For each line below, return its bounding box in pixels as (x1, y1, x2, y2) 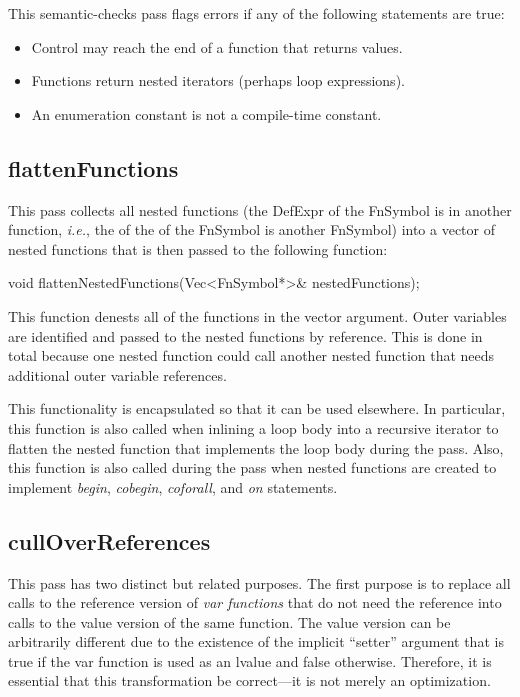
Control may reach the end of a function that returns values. (31, 36, 403, 57)
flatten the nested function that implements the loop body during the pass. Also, (8, 437, 504, 458)
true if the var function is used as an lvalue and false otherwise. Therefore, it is (8, 650, 492, 671)
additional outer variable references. (8, 364, 227, 385)
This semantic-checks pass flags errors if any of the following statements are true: (8, 3, 505, 23)
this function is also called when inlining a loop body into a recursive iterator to (8, 417, 499, 438)
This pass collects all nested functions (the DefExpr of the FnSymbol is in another (8, 199, 512, 220)
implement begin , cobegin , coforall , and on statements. (8, 476, 338, 497)
